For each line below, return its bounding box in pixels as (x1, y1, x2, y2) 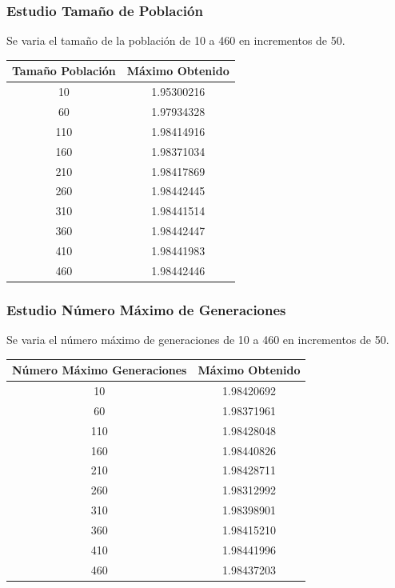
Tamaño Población (12, 62, 116, 79)
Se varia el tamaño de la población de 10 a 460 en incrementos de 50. (6, 32, 345, 49)
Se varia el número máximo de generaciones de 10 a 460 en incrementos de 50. (6, 331, 389, 348)
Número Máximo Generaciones (12, 362, 187, 378)
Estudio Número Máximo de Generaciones (6, 299, 286, 319)
